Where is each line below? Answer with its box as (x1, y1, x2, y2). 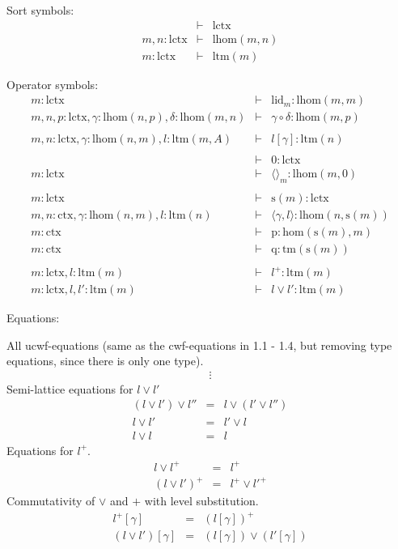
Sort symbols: (6, 2, 74, 18)
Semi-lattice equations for (6, 380, 133, 397)
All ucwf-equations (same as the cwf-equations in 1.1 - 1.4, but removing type (6, 336, 392, 353)
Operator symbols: (6, 75, 99, 92)
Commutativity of (6, 492, 95, 509)
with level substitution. (144, 492, 259, 509)
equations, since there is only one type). (6, 352, 204, 369)
